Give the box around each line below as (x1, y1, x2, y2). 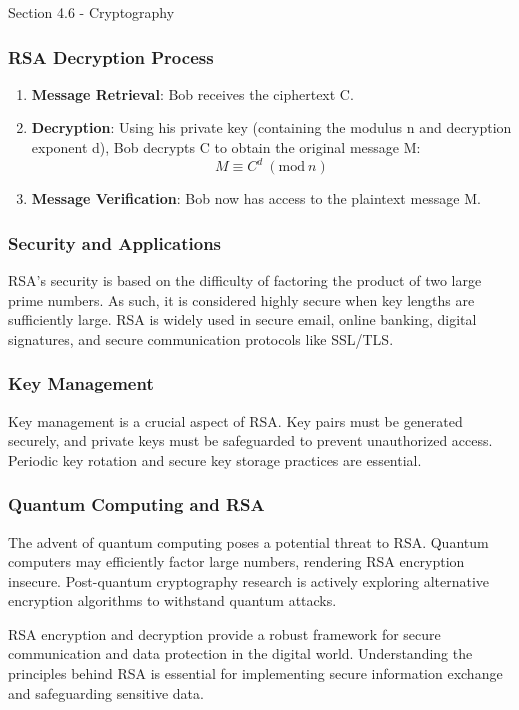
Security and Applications (8, 230, 222, 255)
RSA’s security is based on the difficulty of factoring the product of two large (8, 269, 482, 290)
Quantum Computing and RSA (8, 492, 265, 517)
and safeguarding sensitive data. (8, 682, 204, 703)
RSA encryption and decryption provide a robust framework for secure (8, 623, 441, 644)
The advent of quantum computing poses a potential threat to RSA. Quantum (8, 531, 489, 552)
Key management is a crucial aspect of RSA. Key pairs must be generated (8, 410, 463, 431)
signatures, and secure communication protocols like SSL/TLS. (8, 328, 394, 349)
